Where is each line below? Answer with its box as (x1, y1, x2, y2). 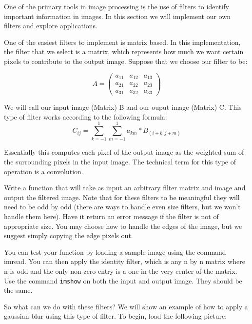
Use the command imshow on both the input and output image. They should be (4, 275, 242, 285)
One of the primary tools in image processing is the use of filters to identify (4, 1, 229, 11)
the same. (4, 285, 33, 295)
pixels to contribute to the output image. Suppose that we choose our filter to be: (4, 56, 248, 66)
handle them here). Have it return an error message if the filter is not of (4, 211, 219, 221)
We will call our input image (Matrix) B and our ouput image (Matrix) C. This (4, 102, 242, 112)
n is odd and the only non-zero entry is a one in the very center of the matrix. (4, 265, 237, 276)
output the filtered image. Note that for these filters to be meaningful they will (4, 192, 240, 202)
